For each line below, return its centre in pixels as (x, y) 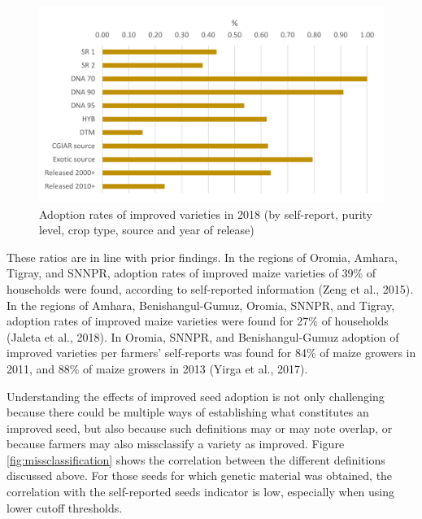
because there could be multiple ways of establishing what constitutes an (188, 412)
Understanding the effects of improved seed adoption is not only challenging (196, 396)
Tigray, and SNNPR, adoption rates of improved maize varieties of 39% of (191, 273)
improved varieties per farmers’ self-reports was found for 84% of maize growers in (211, 353)
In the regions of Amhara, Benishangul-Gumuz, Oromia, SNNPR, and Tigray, (201, 305)
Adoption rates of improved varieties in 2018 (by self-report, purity (206, 214)
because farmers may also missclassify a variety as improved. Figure (176, 444)
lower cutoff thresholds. (65, 507)
